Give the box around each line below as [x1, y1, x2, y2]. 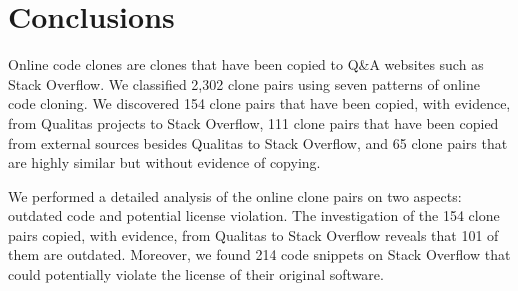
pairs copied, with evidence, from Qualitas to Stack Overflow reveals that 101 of [8, 224, 499, 245]
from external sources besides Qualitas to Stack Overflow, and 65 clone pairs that [8, 132, 508, 153]
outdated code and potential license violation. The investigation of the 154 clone [8, 205, 500, 226]
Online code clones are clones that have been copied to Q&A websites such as [8, 54, 484, 75]
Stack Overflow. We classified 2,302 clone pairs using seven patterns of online [8, 73, 480, 94]
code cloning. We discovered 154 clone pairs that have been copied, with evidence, [8, 93, 511, 114]
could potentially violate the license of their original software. [8, 264, 384, 285]
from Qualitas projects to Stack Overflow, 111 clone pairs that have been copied [8, 112, 499, 133]
